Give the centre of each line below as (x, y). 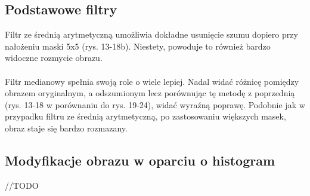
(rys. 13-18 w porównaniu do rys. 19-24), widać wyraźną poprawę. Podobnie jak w (155, 104)
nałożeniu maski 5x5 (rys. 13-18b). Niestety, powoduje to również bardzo (138, 46)
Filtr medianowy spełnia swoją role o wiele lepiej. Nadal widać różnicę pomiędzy (152, 81)
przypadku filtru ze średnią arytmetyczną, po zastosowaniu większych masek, (145, 116)
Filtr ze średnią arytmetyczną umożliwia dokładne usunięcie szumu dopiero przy (151, 34)
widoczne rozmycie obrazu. (54, 58)
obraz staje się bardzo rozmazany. (66, 128)
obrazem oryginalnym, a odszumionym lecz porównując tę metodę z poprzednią (150, 93)
